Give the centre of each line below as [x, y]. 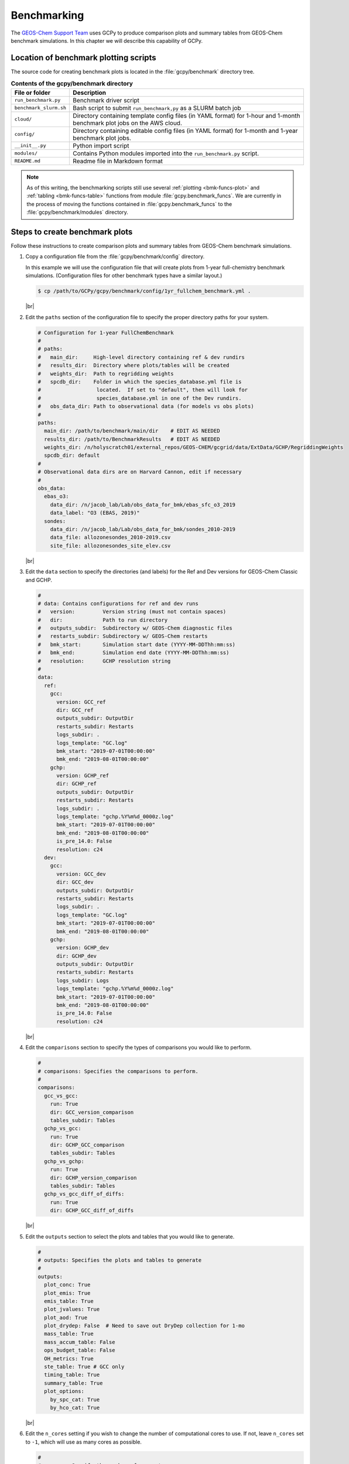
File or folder [32, 93]
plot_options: [64, 1391]
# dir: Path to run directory [103, 620]
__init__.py [30, 146]
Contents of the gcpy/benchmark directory [72, 84]
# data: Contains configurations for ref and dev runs [118, 603]
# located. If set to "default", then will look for [143, 390]
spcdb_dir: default [72, 456]
